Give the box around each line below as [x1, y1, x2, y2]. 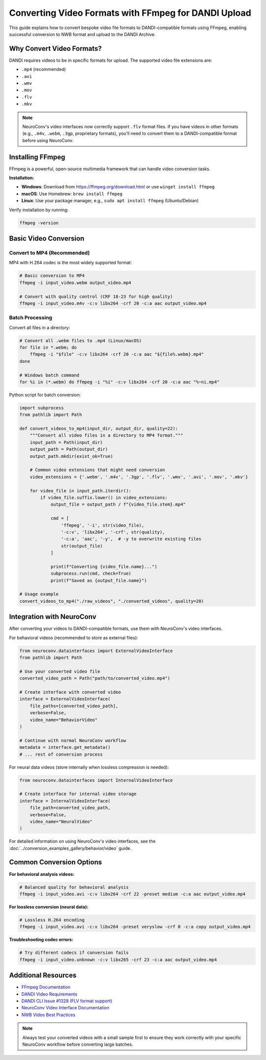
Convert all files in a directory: [9, 325, 70, 330]
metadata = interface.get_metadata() [19, 745, 111, 750]
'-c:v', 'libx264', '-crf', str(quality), [61, 529, 165, 535]
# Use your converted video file [19, 668, 100, 674]
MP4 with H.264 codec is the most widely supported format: [9, 259, 133, 266]
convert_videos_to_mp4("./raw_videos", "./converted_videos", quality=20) [19, 598, 204, 604]
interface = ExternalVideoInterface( [19, 696, 111, 702]
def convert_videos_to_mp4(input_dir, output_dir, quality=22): [19, 426, 178, 432]
